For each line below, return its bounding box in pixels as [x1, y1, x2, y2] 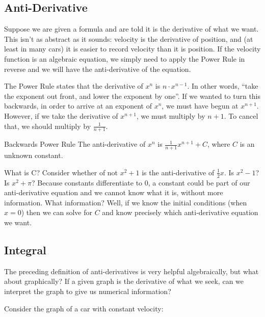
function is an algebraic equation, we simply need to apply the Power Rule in [4, 53, 245, 64]
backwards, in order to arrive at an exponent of [4, 100, 152, 111]
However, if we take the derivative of [4, 110, 118, 121]
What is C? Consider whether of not [4, 167, 118, 177]
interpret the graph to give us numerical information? [4, 285, 171, 296]
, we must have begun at [162, 100, 238, 111]
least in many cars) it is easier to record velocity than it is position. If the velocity [4, 43, 261, 54]
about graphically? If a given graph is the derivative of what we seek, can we [4, 276, 244, 286]
